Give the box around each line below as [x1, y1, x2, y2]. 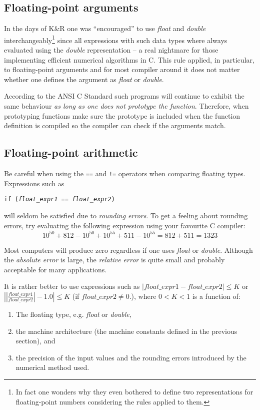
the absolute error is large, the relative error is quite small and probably [4, 254, 225, 265]
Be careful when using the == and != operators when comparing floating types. [4, 168, 245, 178]
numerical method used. [15, 362, 89, 372]
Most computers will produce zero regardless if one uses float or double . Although [4, 244, 253, 255]
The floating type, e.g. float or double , [15, 308, 131, 319]
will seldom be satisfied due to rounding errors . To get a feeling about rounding [4, 210, 248, 220]
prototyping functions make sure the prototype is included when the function [4, 110, 240, 121]
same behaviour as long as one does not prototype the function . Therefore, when [4, 101, 249, 111]
